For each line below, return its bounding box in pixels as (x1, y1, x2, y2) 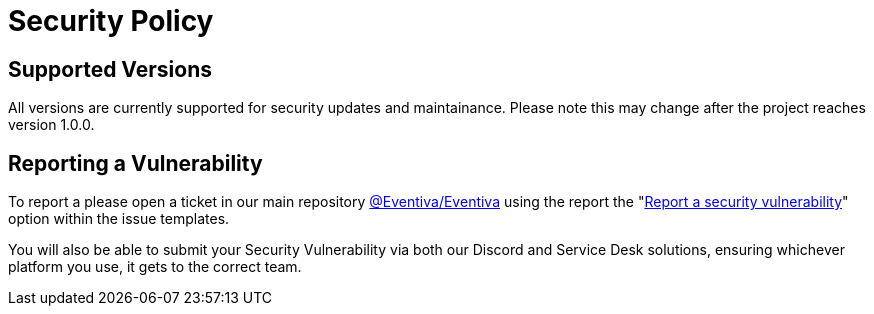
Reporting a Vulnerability (8, 150, 263, 176)
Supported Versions (8, 56, 212, 82)
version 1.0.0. (8, 116, 95, 134)
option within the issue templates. (8, 210, 230, 228)
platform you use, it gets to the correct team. (8, 258, 302, 276)
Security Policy (8, 4, 214, 38)
